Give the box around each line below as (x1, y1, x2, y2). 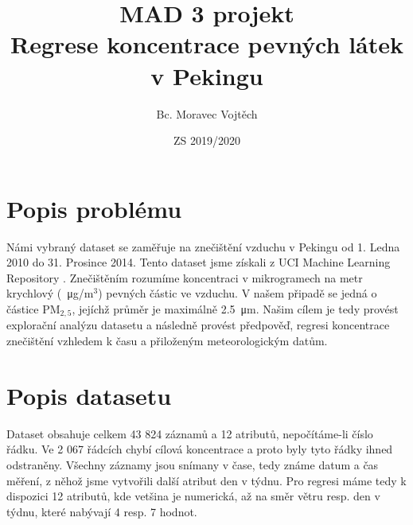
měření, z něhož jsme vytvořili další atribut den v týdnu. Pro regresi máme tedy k (6, 472, 407, 488)
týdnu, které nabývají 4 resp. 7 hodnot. (6, 503, 197, 519)
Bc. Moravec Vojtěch (156, 105, 258, 122)
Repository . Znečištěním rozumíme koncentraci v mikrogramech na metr (6, 269, 363, 286)
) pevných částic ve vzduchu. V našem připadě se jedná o (98, 285, 377, 301)
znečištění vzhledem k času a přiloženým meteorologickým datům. (6, 332, 328, 349)
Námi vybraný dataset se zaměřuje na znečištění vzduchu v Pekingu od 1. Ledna (6, 238, 400, 255)
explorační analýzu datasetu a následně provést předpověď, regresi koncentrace (6, 317, 390, 333)
